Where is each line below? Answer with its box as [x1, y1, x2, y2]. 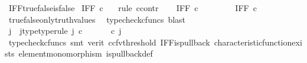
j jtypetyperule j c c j [8, 24, 122, 37]
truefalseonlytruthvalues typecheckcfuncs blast [8, 13, 186, 25]
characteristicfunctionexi [214, 36, 302, 48]
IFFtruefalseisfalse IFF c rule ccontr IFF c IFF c [8, 2, 257, 13]
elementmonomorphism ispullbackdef [18, 47, 153, 60]
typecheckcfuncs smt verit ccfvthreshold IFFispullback [8, 36, 210, 48]
